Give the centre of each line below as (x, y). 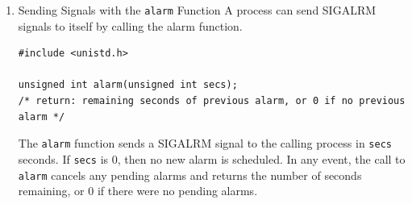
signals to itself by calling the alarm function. (130, 25)
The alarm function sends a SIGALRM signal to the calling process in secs (205, 143)
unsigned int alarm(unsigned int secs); (128, 85)
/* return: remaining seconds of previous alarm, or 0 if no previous (212, 101)
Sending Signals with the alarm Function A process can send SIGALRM (197, 10)
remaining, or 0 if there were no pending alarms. (138, 191)
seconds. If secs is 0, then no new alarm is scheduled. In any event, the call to (212, 158)
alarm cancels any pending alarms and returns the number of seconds (190, 175)
